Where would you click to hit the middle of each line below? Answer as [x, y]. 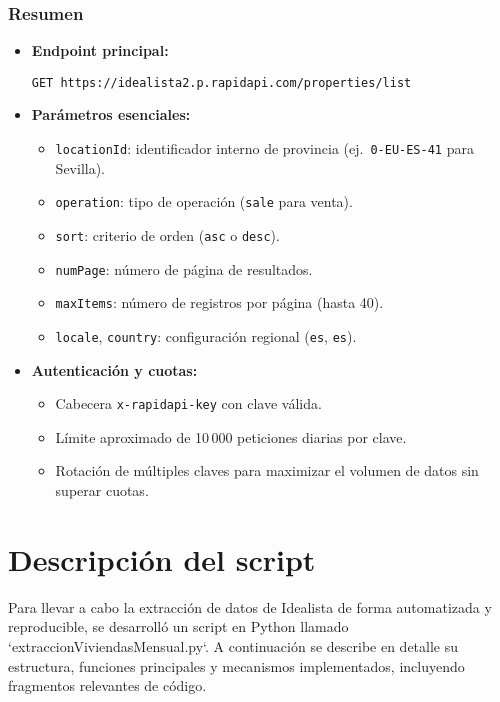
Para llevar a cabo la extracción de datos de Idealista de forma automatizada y [250, 606]
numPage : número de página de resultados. [184, 268]
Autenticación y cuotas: [114, 369]
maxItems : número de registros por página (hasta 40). [219, 302]
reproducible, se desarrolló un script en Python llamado [178, 626]
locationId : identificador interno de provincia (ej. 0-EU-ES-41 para [264, 148]
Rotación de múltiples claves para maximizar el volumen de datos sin [267, 470]
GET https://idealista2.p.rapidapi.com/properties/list [221, 82]
